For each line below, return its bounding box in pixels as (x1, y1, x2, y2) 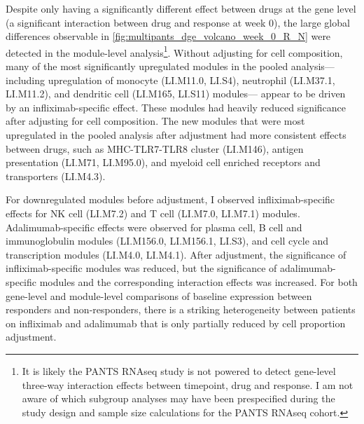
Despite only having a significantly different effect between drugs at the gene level (6, 1, 356, 15)
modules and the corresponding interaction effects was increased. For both (39, 274, 358, 289)
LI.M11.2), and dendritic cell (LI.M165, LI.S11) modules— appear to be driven (6, 86, 346, 101)
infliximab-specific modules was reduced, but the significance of (6, 261, 277, 275)
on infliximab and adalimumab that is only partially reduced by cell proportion (6, 315, 346, 330)
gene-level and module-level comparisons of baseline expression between (6, 288, 312, 303)
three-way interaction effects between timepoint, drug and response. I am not (22, 377, 353, 392)
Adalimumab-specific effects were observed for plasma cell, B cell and (6, 219, 302, 234)
